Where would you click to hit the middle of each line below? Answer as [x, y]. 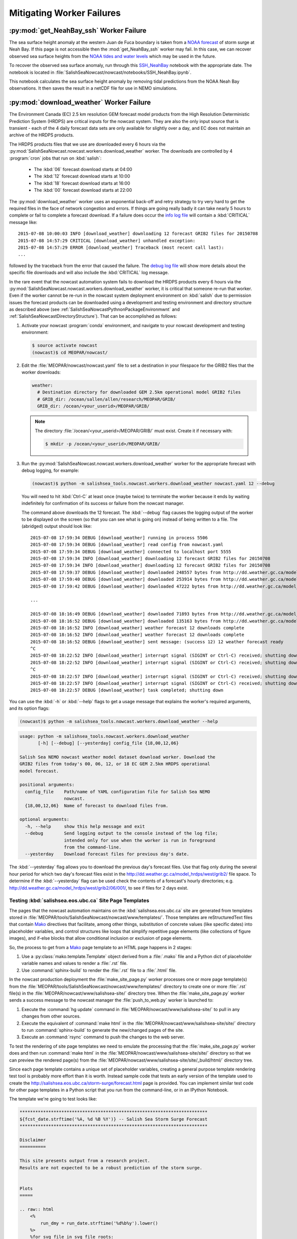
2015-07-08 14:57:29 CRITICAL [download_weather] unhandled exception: [107, 241]
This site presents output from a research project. [85, 1161]
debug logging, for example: [50, 470]
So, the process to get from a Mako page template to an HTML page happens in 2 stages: [100, 947]
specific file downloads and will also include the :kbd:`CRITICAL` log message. [89, 273]
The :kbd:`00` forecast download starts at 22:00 [83, 190]
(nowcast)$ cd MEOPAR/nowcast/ [70, 352]
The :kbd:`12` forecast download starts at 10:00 [82, 176]
